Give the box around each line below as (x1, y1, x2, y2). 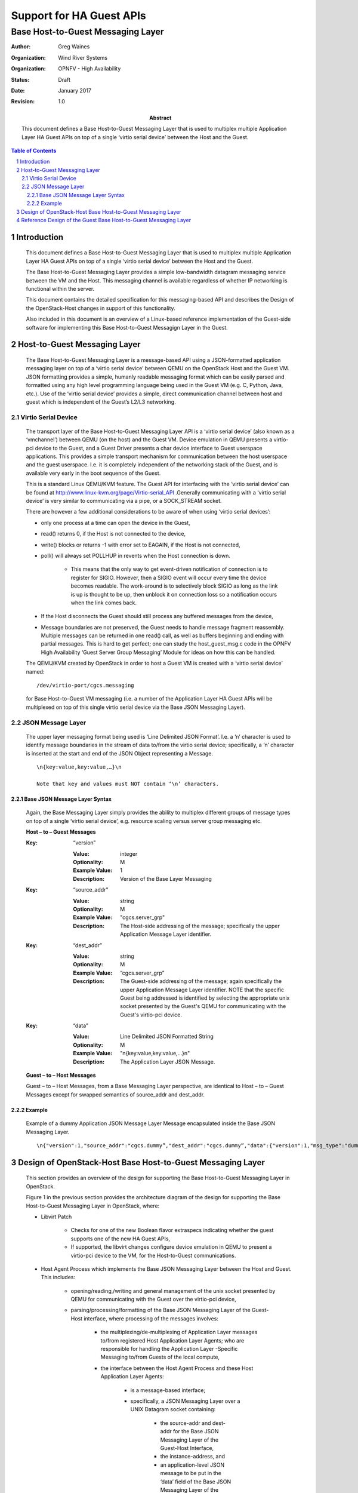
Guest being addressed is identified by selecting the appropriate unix (120, 994, 290, 1002)
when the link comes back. (70, 599, 137, 606)
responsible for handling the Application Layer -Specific (100, 1345, 238, 1353)
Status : (11, 76, 30, 83)
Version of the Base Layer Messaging (120, 875, 212, 882)
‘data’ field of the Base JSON (160, 1478, 232, 1485)
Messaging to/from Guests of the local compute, (100, 1353, 220, 1361)
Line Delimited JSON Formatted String (120, 1033, 214, 1040)
